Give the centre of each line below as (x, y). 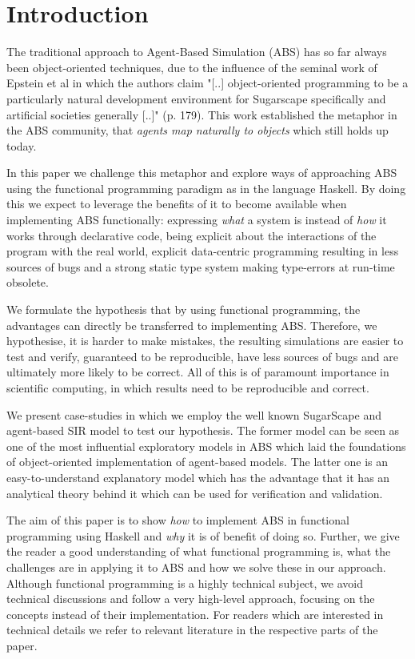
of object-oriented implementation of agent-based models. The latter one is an (198, 462)
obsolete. (28, 282)
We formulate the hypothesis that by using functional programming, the (184, 309)
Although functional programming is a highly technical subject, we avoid (185, 583)
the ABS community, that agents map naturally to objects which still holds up (198, 130)
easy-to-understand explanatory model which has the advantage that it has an (198, 477)
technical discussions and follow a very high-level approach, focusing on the (191, 599)
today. (22, 145)
